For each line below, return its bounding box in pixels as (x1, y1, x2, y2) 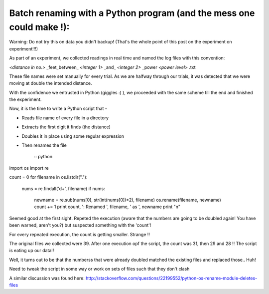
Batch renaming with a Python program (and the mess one (9, 7, 255, 18)
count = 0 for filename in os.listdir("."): (9, 174, 88, 180)
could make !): (9, 21, 70, 32)
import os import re (9, 165, 49, 171)
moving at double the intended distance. (9, 80, 92, 86)
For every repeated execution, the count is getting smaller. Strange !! (9, 231, 150, 237)
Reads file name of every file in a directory (21, 115, 109, 121)
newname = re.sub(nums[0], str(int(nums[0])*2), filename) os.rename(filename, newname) (34, 197, 221, 203)
